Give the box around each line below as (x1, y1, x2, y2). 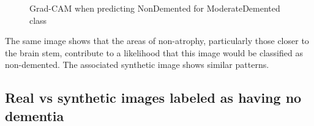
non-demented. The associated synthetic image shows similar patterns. (5, 58, 269, 71)
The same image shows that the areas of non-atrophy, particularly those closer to (5, 34, 309, 47)
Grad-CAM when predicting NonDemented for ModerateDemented (29, 2, 280, 14)
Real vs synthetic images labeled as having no (5, 88, 302, 107)
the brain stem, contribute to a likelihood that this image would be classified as (5, 46, 303, 59)
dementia (5, 106, 64, 125)
